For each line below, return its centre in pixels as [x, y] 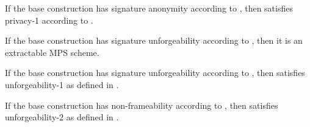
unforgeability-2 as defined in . [62, 117]
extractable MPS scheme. [52, 52]
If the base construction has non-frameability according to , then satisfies [142, 105]
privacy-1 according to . [49, 20]
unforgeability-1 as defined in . [62, 84]
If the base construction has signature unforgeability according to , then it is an [154, 40]
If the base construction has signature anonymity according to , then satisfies [149, 8]
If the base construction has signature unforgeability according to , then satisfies [155, 73]
